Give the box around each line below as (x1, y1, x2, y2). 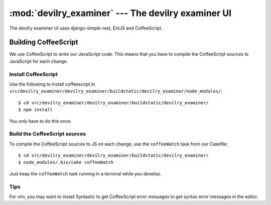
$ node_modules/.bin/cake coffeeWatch (18, 159, 114, 165)
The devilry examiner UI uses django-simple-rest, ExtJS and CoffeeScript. (9, 25, 163, 31)
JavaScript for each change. (9, 58, 68, 64)
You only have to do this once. (9, 118, 72, 124)
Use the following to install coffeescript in (9, 81, 95, 87)
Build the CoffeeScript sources (9, 130, 86, 137)
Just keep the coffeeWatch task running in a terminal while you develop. (9, 170, 162, 176)
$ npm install (18, 107, 53, 113)
